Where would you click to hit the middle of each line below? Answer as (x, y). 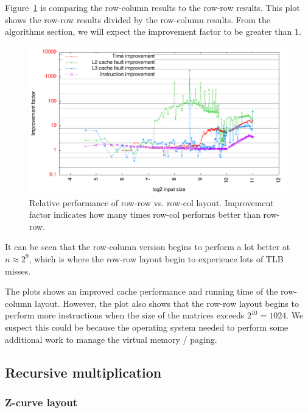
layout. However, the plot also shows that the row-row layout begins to (166, 303)
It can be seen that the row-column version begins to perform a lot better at (148, 247)
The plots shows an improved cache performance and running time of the (142, 291)
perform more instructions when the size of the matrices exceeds (125, 315)
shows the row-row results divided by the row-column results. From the (138, 19)
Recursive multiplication (83, 372)
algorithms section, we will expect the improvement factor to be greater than (149, 31)
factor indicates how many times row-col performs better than (145, 214)
